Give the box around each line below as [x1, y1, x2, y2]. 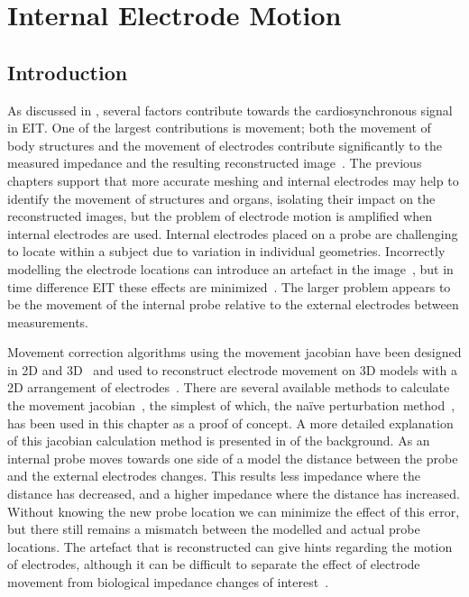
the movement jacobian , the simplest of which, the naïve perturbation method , [7, 396, 455, 415]
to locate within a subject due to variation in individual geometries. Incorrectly [7, 242, 446, 261]
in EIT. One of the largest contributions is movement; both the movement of [7, 118, 431, 137]
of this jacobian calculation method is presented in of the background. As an [7, 431, 430, 450]
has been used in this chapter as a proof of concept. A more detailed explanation [7, 413, 454, 432]
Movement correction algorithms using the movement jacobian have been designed [7, 343, 462, 362]
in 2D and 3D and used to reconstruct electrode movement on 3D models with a [7, 360, 458, 379]
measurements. [7, 312, 89, 331]
